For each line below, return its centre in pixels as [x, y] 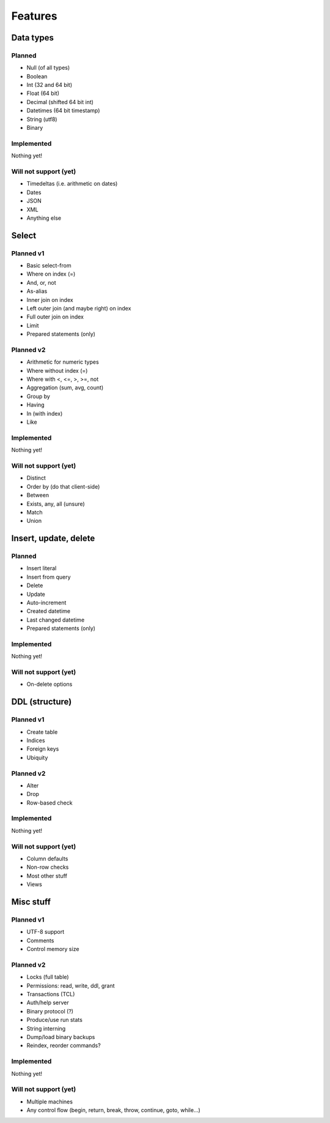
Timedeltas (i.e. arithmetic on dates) [72, 184]
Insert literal [42, 568]
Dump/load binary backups [61, 1037]
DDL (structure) [42, 702]
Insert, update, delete [53, 539]
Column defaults [47, 858]
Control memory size [53, 949]
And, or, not [41, 282]
